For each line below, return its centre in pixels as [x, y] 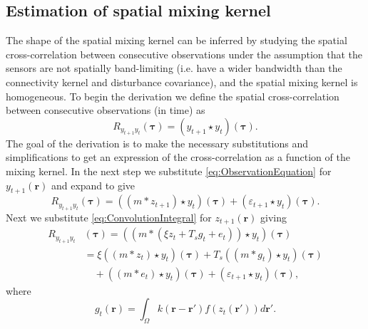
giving [274, 217]
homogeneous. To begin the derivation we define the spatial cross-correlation [173, 96]
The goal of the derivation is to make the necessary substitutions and [157, 143]
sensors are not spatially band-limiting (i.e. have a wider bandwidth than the [174, 68]
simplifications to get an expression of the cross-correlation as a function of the [178, 157]
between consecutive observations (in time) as [106, 110]
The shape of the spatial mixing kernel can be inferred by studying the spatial [177, 40]
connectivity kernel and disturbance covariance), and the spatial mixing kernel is [182, 82]
